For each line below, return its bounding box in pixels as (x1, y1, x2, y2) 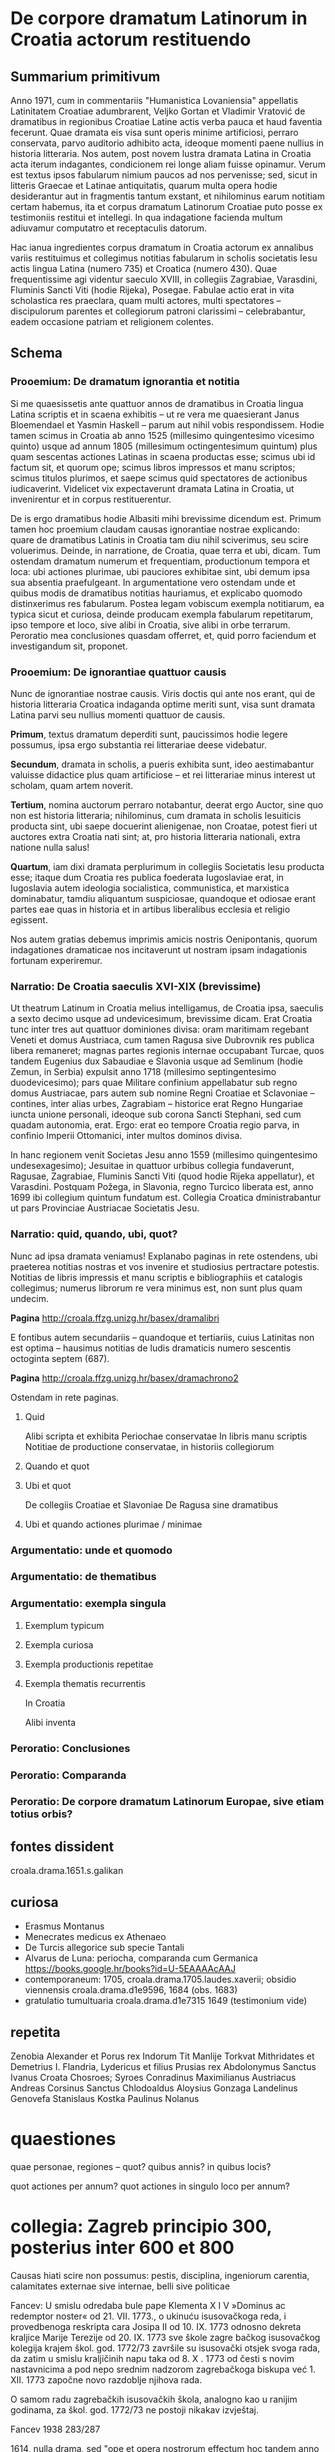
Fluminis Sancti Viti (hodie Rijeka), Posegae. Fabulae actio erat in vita (10, 284, 295, 296)
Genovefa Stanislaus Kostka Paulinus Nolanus (10, 2092, 200, 2104)
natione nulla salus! (10, 841, 90, 853)
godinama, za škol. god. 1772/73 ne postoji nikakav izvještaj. (10, 2403, 259, 2416)
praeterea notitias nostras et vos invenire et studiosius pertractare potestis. (10, 1260, 320, 1272)
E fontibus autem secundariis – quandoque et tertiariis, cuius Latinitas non (10, 1331, 315, 1343)
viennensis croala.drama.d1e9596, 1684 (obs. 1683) (24, 1984, 238, 1996)
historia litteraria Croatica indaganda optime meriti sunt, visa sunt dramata (10, 698, 316, 710)
